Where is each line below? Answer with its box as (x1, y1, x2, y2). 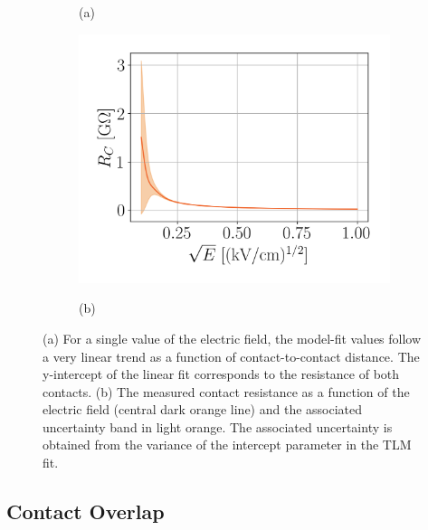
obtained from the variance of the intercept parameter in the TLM (43, 435, 412, 454)
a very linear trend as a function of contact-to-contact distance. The (43, 346, 420, 365)
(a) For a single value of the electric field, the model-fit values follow (43, 328, 422, 347)
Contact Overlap (6, 497, 165, 525)
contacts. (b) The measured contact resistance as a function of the (43, 382, 410, 401)
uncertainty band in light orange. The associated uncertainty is (43, 417, 393, 436)
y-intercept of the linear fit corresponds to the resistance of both (43, 364, 400, 383)
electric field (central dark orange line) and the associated (43, 400, 363, 419)
